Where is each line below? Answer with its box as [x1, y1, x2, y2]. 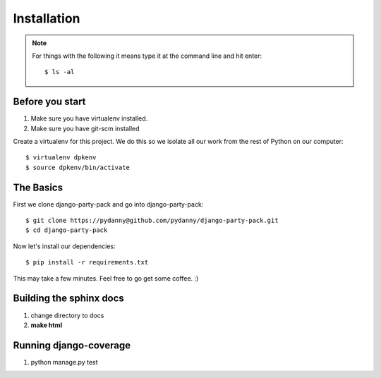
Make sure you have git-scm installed [30, 124, 140, 133]
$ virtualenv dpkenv [25, 154, 97, 161]
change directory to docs [30, 311, 104, 319]
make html [30, 321, 63, 329]
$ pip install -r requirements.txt [25, 258, 149, 267]
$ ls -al [44, 68, 75, 76]
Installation [13, 11, 80, 26]
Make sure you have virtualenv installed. [30, 114, 148, 123]
